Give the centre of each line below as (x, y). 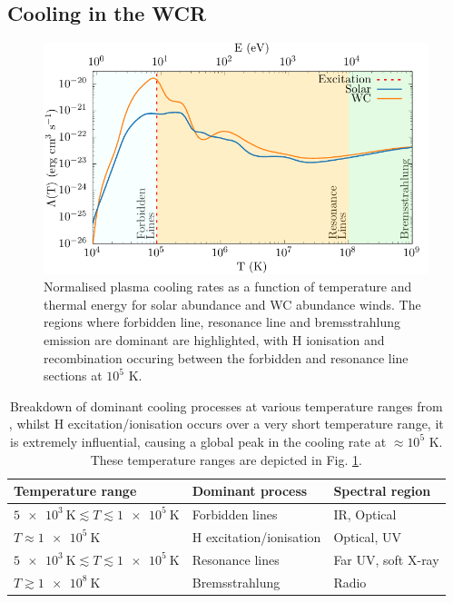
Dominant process (250, 491)
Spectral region (382, 491)
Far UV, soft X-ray (386, 559)
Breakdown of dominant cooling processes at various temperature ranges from (226, 405)
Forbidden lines (235, 514)
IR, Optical (365, 514)
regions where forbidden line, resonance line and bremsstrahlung (222, 322)
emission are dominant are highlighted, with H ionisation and (214, 339)
